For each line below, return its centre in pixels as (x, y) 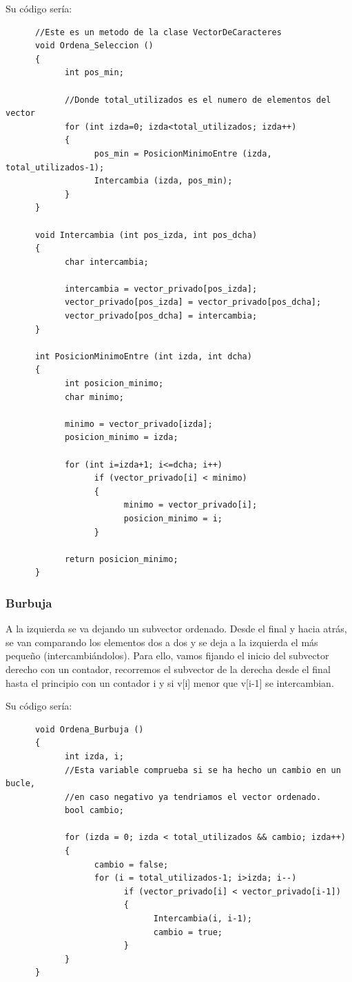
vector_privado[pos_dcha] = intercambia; (161, 316)
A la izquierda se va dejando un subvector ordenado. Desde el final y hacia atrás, (176, 629)
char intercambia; (106, 262)
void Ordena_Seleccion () (94, 46)
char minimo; (94, 397)
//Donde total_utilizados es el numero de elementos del (198, 100)
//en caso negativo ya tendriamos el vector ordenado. (193, 797)
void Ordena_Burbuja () (89, 729)
